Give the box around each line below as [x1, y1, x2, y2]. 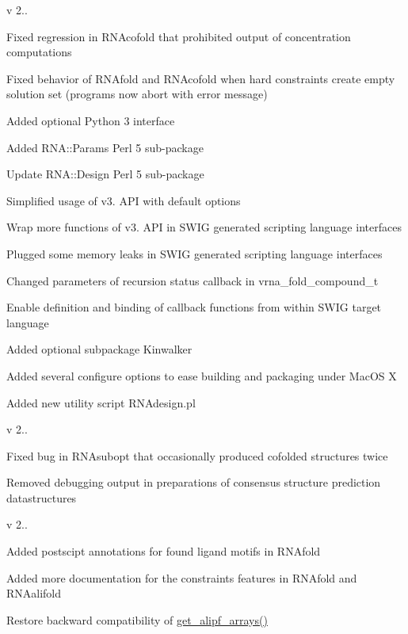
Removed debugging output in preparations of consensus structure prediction [6, 474, 381, 491]
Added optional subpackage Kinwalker [6, 341, 193, 357]
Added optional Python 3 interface [6, 112, 175, 128]
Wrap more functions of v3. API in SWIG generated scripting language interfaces [6, 219, 402, 235]
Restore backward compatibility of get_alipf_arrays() [6, 611, 268, 628]
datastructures [6, 489, 77, 506]
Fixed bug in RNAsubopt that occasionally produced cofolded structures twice [6, 447, 388, 464]
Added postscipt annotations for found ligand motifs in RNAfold [6, 543, 321, 560]
